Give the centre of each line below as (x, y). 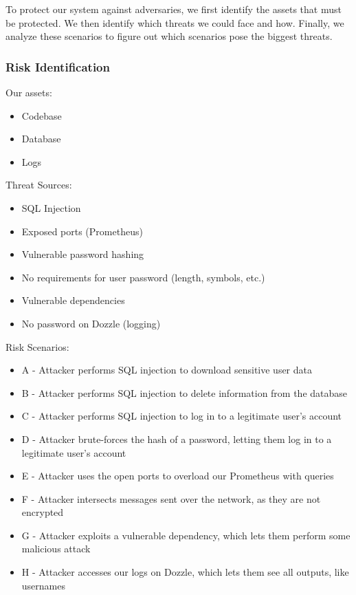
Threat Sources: (39, 185)
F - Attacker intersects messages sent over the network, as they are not (171, 498)
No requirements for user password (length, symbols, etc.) (143, 277)
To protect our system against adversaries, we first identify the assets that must (174, 9)
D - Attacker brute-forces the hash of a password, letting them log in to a (177, 439)
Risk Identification (58, 66)
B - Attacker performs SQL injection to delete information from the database (185, 392)
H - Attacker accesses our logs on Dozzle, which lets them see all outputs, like (185, 572)
